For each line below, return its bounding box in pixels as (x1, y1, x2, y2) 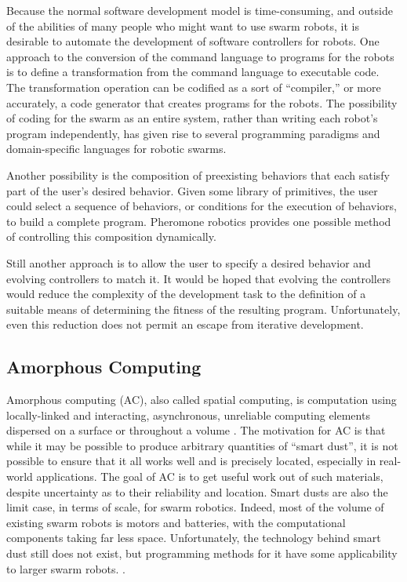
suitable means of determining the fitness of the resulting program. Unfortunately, (6, 300, 401, 317)
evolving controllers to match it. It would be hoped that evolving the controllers (6, 270, 391, 286)
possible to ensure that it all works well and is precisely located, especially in (6, 453, 376, 469)
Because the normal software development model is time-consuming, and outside (6, 2, 393, 18)
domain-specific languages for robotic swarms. (6, 140, 227, 157)
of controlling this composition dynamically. (6, 228, 216, 245)
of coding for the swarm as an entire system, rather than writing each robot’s (6, 110, 378, 126)
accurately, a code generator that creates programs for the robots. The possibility (6, 94, 398, 111)
